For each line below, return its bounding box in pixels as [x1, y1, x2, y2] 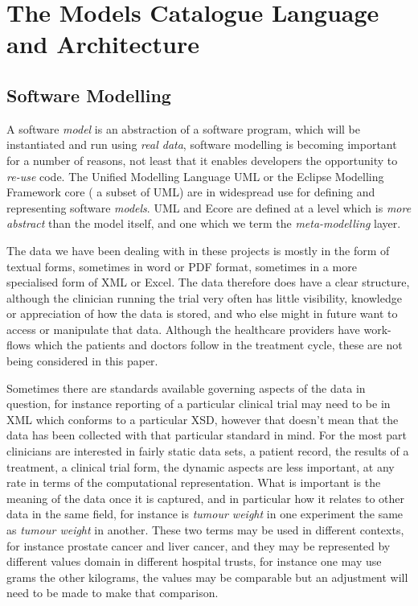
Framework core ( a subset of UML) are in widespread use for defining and [6, 183, 375, 200]
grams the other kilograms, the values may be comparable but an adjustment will [6, 568, 408, 585]
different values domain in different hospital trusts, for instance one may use [6, 553, 382, 570]
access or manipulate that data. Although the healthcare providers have [6, 320, 360, 337]
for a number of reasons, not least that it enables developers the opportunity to [6, 151, 398, 168]
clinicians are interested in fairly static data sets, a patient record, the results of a [6, 443, 409, 460]
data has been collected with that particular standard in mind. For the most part [6, 427, 408, 443]
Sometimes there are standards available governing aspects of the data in [6, 379, 366, 396]
